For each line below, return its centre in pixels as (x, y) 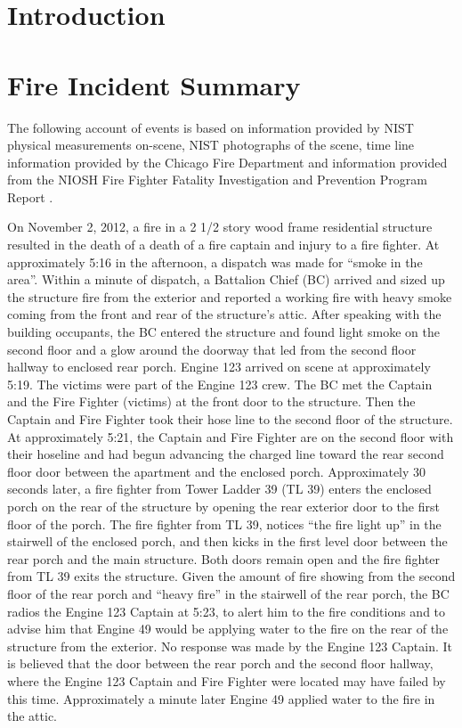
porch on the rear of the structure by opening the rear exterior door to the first (223, 506)
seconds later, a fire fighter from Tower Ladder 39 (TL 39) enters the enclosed (219, 489)
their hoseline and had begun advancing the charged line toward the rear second (226, 454)
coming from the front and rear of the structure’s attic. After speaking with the (224, 314)
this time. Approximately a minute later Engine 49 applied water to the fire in (221, 698)
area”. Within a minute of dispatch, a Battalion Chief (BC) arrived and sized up (226, 279)
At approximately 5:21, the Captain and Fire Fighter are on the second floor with (231, 436)
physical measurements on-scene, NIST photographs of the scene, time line (211, 145)
